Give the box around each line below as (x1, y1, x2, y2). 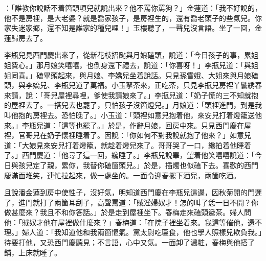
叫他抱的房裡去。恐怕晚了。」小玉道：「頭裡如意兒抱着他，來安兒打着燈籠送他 (4, 109, 262, 120)
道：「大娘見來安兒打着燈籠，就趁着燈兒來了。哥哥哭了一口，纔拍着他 (4, 139, 237, 150)
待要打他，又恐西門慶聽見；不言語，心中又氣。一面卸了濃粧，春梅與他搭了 (4, 237, 255, 248)
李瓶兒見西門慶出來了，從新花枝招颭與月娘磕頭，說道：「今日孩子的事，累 (4, 50, 251, 60)
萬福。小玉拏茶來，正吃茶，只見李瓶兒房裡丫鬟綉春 (90, 80, 262, 90)
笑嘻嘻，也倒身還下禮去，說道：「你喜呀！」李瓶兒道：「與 (57, 59, 251, 70)
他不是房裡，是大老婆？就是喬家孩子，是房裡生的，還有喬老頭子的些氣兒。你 (4, 12, 262, 23)
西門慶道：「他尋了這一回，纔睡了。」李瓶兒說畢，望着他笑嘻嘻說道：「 (21, 150, 255, 160)
